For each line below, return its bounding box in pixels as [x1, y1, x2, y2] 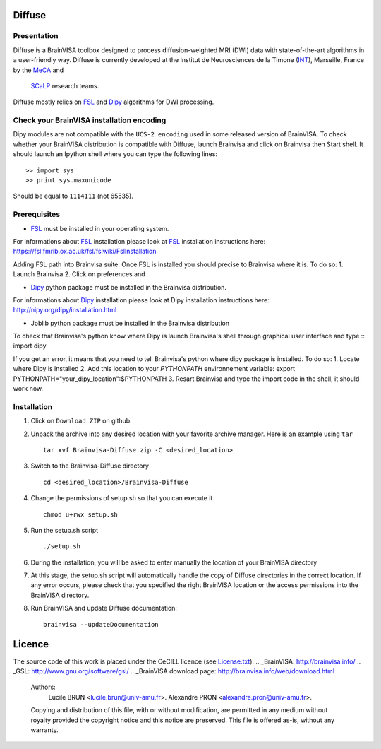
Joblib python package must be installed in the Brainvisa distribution [30, 319, 229, 327]
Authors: [30, 683, 56, 692]
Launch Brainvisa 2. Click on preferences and [13, 270, 145, 278]
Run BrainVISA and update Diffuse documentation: [30, 604, 178, 613]
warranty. [30, 725, 59, 734]
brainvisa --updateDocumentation [43, 620, 159, 628]
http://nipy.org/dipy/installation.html [13, 306, 117, 314]
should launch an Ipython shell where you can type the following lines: [13, 150, 218, 158]
